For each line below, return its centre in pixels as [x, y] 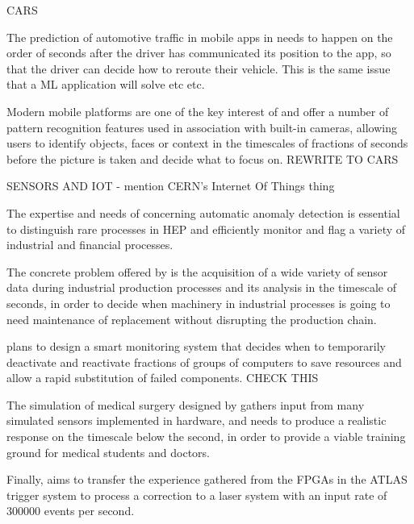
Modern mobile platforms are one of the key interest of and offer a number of [198, 111]
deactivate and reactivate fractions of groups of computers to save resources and [204, 362]
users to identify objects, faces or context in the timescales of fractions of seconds [207, 143]
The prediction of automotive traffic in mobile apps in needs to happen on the [200, 37]
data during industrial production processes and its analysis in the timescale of [202, 287]
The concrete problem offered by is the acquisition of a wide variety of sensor [197, 271]
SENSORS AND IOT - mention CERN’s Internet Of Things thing [171, 186]
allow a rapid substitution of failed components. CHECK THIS [163, 378]
